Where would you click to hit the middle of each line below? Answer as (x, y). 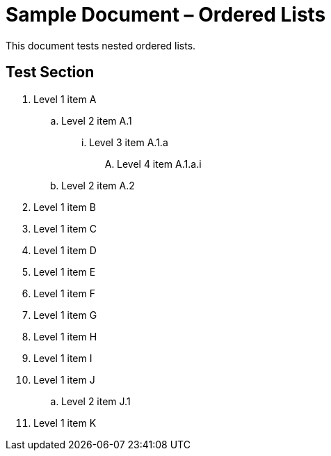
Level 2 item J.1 (96, 401)
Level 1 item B (65, 207)
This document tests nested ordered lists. (101, 45)
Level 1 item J (64, 379)
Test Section (50, 72)
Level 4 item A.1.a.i (159, 164)
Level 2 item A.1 (97, 120)
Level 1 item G (65, 315)
